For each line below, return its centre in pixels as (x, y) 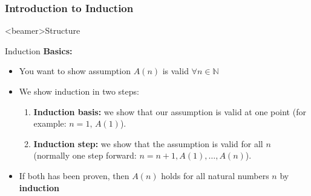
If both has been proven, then (74, 175)
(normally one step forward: (85, 155)
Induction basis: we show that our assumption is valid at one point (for (170, 111)
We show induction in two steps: (79, 91)
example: (50, 123)
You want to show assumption (75, 71)
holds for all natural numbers (215, 175)
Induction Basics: (39, 50)
